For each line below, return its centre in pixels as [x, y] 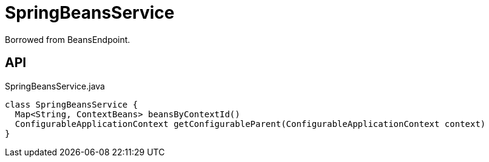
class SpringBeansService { [72, 104]
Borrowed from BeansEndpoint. [68, 39]
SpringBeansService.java [55, 86]
